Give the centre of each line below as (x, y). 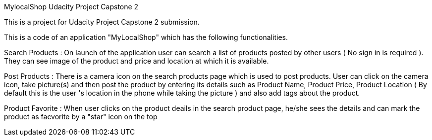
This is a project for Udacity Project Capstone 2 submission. (102, 22)
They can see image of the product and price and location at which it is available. (136, 61)
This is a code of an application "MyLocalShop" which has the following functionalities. (146, 37)
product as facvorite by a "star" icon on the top (81, 117)
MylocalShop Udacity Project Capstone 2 (71, 7)
